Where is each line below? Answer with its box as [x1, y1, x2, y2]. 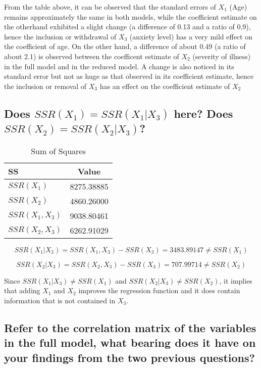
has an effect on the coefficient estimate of [99, 80, 230, 91]
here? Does [174, 105, 233, 121]
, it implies [219, 275, 252, 286]
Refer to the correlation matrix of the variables [4, 319, 256, 335]
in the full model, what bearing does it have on [4, 335, 256, 350]
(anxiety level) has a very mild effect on [129, 31, 252, 41]
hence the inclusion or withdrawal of [4, 31, 117, 41]
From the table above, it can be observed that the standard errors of [4, 2, 216, 12]
